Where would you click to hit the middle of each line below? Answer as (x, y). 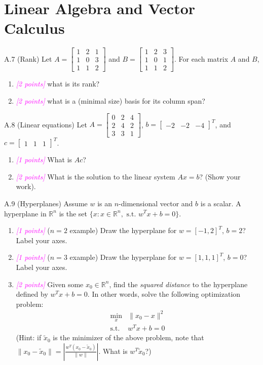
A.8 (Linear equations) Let (46, 124)
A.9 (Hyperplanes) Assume (46, 203)
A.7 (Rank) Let (28, 58)
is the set (73, 213)
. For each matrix (201, 58)
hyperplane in (25, 213)
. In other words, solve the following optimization (164, 294)
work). (26, 186)
